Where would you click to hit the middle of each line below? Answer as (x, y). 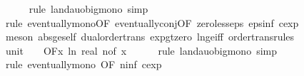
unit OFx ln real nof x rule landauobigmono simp (141, 50)
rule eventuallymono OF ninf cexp (83, 64)
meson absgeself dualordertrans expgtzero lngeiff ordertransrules (150, 37)
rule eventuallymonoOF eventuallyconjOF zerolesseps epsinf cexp (152, 22)
